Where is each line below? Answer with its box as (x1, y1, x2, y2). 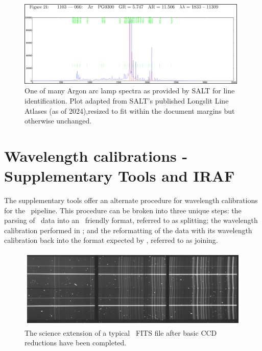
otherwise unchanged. (25, 115, 92, 126)
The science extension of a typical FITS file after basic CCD (25, 327, 217, 338)
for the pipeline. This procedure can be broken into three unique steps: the (4, 205, 242, 215)
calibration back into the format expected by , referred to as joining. (4, 235, 218, 245)
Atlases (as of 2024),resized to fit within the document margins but (25, 105, 235, 116)
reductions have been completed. (25, 337, 127, 348)
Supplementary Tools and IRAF (4, 165, 235, 186)
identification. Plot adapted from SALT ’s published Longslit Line (25, 95, 229, 106)
